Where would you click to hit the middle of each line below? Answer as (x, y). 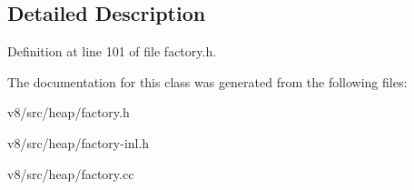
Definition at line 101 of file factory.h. (112, 51)
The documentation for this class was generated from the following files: (207, 81)
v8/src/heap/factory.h (69, 112)
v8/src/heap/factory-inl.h (79, 142)
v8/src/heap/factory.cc (71, 173)
